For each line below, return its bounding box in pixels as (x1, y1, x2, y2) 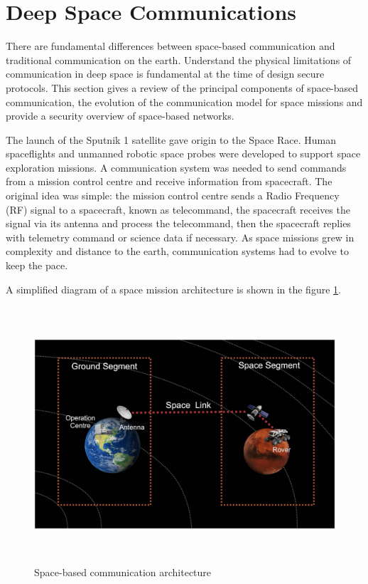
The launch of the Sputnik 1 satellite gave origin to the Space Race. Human (6, 132, 337, 147)
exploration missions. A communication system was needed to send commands (6, 160, 347, 174)
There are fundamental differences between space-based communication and (6, 38, 335, 53)
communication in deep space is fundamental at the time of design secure (6, 66, 325, 81)
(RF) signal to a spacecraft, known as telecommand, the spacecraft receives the (6, 202, 350, 217)
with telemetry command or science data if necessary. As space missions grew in (6, 229, 355, 244)
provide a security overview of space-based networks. (6, 108, 234, 123)
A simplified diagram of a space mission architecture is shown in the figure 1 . (6, 281, 341, 296)
